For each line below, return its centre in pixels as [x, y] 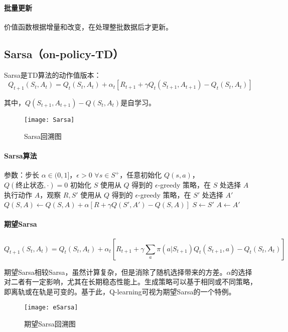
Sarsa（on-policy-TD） [64, 53]
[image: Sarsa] [49, 120]
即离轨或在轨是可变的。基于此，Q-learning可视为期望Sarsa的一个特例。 [120, 291]
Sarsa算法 [21, 155]
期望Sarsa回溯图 [50, 324]
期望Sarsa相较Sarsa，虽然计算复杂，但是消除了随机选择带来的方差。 [115, 272]
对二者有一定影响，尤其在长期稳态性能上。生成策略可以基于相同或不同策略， [130, 282]
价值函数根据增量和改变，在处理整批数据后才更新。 [88, 26]
